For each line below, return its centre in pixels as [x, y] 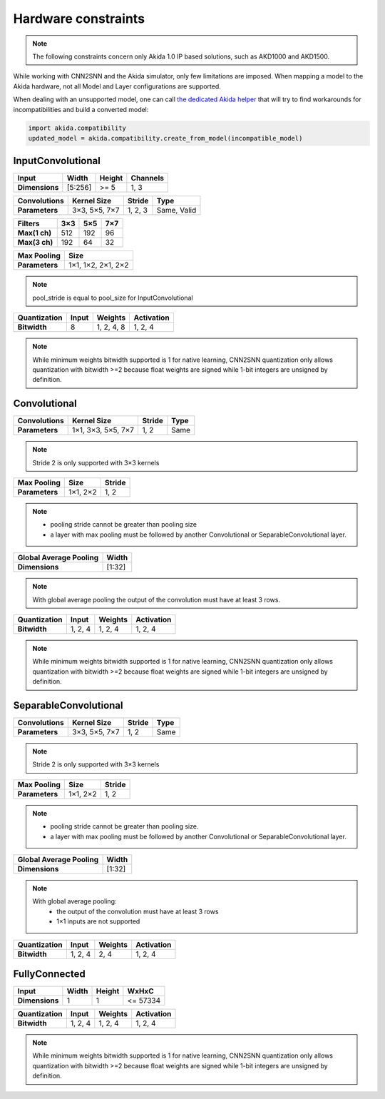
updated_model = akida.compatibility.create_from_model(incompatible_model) [165, 138]
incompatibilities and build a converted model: [81, 109]
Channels [147, 178]
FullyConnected [49, 974]
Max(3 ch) [35, 243]
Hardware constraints [79, 19]
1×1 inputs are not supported [98, 921]
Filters [29, 223]
